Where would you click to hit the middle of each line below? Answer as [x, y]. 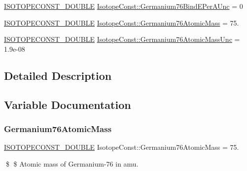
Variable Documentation [68, 104]
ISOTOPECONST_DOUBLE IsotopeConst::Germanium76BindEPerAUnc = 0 [123, 6]
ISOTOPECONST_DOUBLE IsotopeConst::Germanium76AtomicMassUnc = [122, 39]
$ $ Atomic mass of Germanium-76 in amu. [72, 163]
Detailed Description [58, 75]
